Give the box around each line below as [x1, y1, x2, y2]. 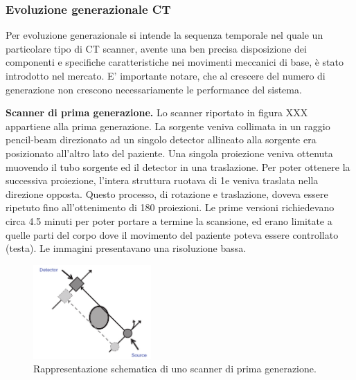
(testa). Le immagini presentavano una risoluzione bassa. [6, 241, 247, 255]
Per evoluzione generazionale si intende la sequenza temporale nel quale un [6, 28, 323, 42]
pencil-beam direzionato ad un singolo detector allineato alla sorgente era [6, 132, 317, 147]
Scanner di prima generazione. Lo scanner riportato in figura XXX [6, 105, 308, 120]
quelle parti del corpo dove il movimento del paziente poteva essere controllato [6, 227, 339, 242]
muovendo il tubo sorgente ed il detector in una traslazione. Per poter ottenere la [6, 159, 350, 174]
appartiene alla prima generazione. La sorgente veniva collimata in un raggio [6, 118, 330, 133]
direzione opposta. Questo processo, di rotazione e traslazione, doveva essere [6, 186, 328, 201]
